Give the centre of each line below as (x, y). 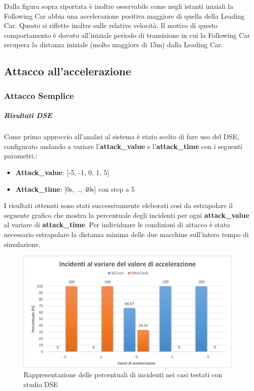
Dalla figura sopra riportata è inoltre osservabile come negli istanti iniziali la (119, 6)
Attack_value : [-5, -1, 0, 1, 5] (62, 172)
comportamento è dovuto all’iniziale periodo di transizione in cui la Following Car (127, 35)
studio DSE (41, 384)
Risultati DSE (28, 115)
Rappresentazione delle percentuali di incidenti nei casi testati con (123, 375)
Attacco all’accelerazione (68, 71)
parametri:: (21, 156)
